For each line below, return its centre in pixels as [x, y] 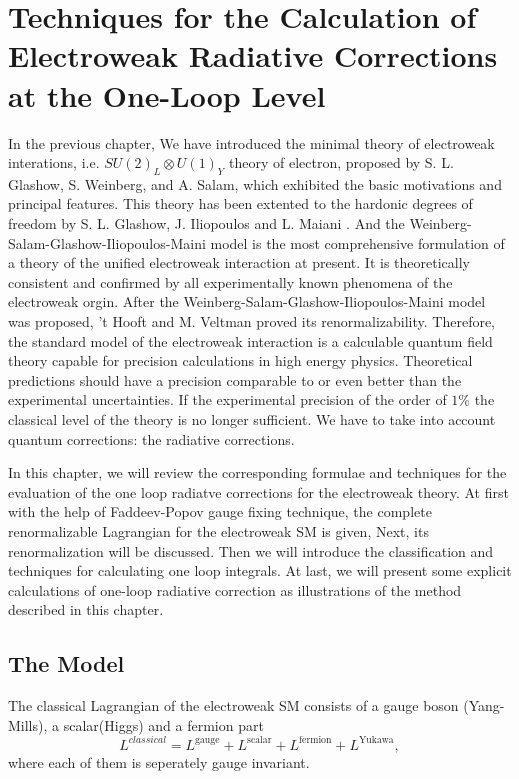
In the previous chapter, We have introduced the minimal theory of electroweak [251, 142]
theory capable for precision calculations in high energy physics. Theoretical [240, 360]
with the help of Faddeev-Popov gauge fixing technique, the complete [220, 511]
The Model [66, 663]
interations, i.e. [54, 162]
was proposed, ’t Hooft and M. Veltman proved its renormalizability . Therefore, [252, 321]
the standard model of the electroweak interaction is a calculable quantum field [250, 340]
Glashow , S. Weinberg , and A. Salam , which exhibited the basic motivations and [255, 183]
